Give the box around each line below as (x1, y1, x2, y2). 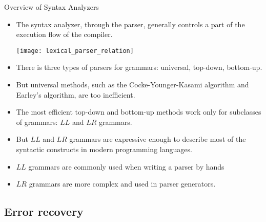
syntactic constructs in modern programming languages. (16, 144, 192, 154)
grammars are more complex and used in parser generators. (29, 178, 216, 189)
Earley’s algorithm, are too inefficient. (16, 89, 135, 100)
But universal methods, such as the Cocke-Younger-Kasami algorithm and (16, 79, 249, 90)
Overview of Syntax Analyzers (4, 2, 99, 12)
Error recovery (4, 203, 84, 219)
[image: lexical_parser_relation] (16, 47, 134, 54)
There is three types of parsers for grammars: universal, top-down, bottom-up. (16, 62, 262, 72)
